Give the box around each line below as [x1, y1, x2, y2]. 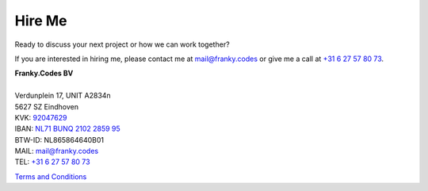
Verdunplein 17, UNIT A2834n [14, 91, 111, 101]
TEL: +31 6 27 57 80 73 [14, 157, 90, 166]
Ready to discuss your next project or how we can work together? [14, 40, 230, 49]
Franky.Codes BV [14, 68, 74, 78]
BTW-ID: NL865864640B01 [14, 135, 105, 144]
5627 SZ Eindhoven [14, 101, 79, 111]
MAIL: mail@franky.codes [14, 147, 99, 156]
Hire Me [14, 12, 67, 29]
